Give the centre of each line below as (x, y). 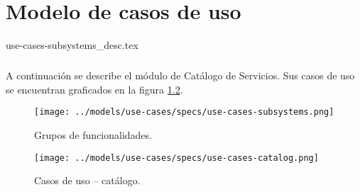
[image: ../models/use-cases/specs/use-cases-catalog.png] (176, 158)
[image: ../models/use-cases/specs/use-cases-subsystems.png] (184, 112)
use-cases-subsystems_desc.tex (72, 45)
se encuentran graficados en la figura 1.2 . (94, 89)
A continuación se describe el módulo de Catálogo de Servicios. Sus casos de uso (180, 75)
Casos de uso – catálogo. (87, 180)
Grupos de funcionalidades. (93, 134)
